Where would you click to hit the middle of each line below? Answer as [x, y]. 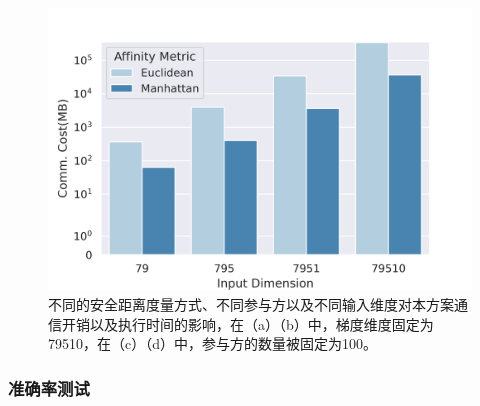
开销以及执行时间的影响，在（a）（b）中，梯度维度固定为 [247, 323]
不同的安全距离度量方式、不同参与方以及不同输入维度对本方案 [251, 303]
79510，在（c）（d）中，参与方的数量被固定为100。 [212, 343]
